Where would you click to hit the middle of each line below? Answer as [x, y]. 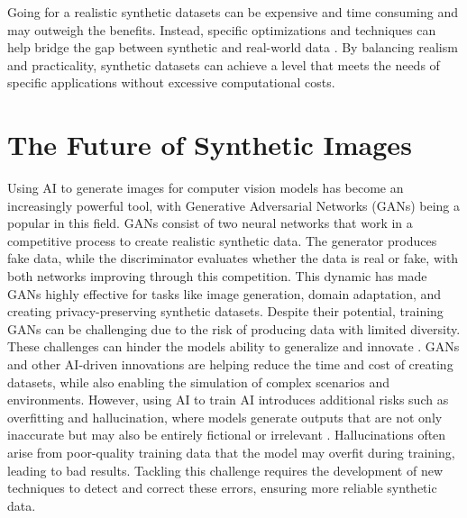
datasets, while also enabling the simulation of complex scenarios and [198, 382]
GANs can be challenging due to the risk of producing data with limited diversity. [234, 328]
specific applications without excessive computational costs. [171, 82]
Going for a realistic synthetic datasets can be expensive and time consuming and [233, 12]
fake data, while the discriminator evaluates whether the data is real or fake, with [233, 258]
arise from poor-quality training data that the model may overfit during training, [231, 452]
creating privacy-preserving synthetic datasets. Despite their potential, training [225, 311]
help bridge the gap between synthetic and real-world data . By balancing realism [233, 47]
